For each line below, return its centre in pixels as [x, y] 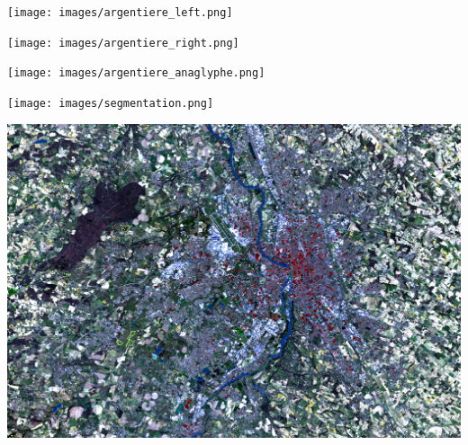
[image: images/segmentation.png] [111, 103]
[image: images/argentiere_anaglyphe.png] [136, 73]
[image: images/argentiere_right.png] [123, 43]
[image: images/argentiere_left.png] [120, 13]
